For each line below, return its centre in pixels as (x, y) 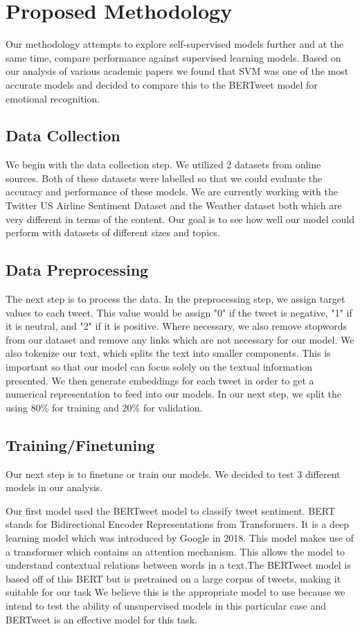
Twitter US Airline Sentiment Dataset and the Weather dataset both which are (174, 205)
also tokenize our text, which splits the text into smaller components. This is (168, 353)
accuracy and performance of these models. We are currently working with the (172, 192)
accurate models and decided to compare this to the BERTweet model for (162, 84)
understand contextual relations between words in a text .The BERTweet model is (178, 565)
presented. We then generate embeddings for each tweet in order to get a (160, 380)
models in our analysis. (54, 487)
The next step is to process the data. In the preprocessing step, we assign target (175, 299)
